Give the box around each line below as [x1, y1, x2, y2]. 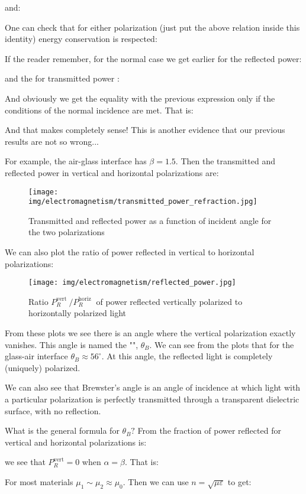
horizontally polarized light [28, 307, 127, 319]
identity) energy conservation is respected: [5, 32, 157, 45]
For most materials [5, 476, 73, 487]
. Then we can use [123, 476, 189, 487]
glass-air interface [5, 350, 68, 362]
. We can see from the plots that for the [149, 338, 294, 350]
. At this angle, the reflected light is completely [101, 350, 273, 362]
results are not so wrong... [5, 135, 99, 147]
